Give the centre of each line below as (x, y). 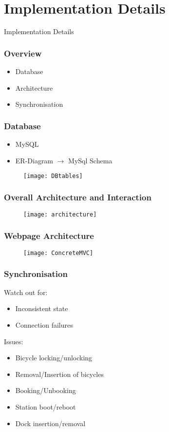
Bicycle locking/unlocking (54, 358)
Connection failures (44, 324)
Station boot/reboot (46, 406)
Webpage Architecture (49, 235)
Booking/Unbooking (46, 390)
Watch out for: (26, 292)
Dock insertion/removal (50, 423)
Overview (23, 53)
